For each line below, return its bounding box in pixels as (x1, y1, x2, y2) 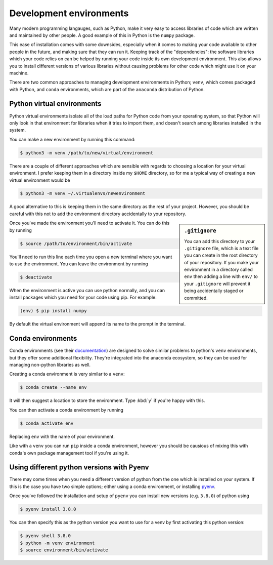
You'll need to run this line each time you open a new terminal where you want (9, 254, 172, 260)
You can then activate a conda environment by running (9, 407, 124, 413)
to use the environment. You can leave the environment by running (9, 261, 149, 267)
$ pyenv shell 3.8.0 (20, 533, 71, 539)
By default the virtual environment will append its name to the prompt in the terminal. (9, 321, 186, 327)
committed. (184, 295, 208, 301)
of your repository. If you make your (184, 259, 259, 265)
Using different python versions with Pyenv (9, 463, 149, 472)
